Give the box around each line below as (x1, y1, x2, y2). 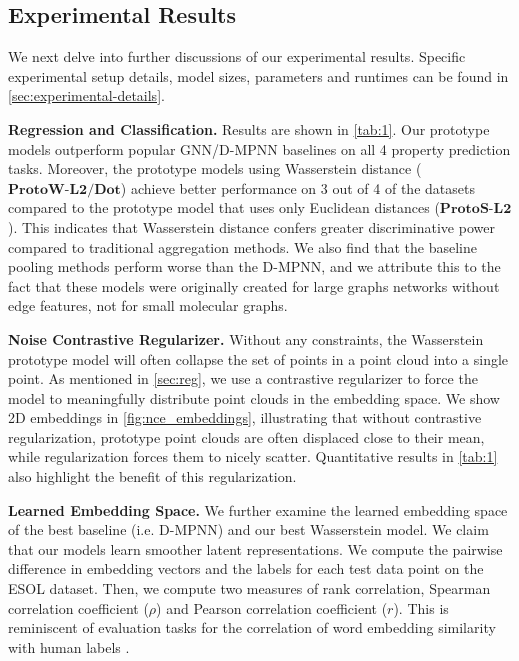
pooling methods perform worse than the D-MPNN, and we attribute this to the (8, 256, 501, 277)
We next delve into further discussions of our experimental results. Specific (8, 46, 466, 67)
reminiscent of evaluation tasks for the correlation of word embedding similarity (8, 617, 496, 638)
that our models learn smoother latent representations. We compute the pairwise (8, 538, 503, 559)
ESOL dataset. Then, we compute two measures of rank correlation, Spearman (8, 578, 491, 599)
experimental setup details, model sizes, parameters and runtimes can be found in (8, 65, 509, 86)
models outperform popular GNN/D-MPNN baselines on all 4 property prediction (8, 138, 511, 159)
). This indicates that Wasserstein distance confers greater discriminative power (8, 216, 495, 237)
